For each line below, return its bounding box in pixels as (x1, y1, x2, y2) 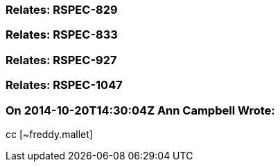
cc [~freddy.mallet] (6, 128, 93, 140)
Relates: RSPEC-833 (6, 28, 118, 42)
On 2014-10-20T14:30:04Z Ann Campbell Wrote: (6, 103, 275, 117)
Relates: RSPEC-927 (6, 52, 117, 67)
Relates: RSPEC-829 (6, 3, 118, 17)
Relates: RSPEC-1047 (6, 78, 123, 92)
